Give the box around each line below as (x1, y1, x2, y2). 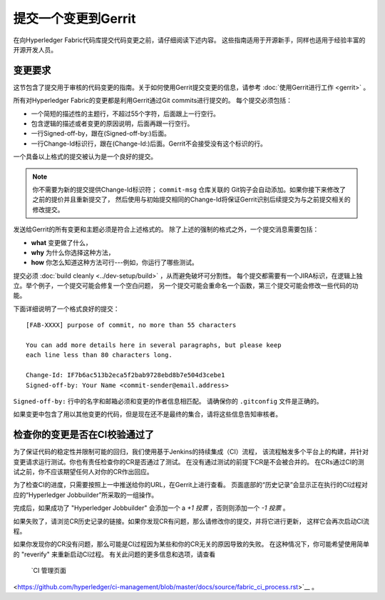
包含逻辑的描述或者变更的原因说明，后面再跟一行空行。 (31, 119, 194, 128)
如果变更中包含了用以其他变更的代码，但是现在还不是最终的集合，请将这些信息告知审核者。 (13, 410, 282, 419)
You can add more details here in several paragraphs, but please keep (26, 341, 282, 349)
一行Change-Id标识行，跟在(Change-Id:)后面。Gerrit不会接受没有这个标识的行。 (31, 139, 267, 148)
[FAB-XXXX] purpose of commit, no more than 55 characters (26, 321, 237, 329)
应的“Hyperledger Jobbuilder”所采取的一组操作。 (13, 490, 158, 499)
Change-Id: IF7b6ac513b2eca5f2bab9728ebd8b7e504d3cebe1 (26, 371, 225, 379)
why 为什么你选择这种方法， (31, 248, 115, 256)
